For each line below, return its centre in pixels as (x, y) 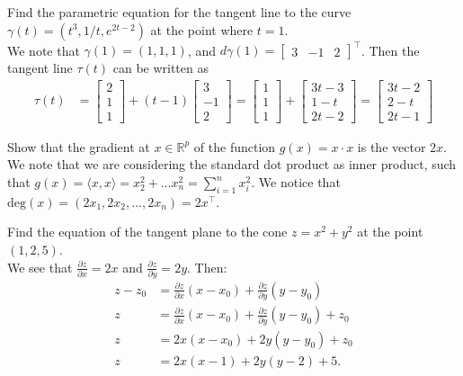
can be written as (160, 68)
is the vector (392, 146)
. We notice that (296, 182)
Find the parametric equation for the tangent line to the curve (179, 12)
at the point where (202, 29)
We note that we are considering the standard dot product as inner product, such (232, 164)
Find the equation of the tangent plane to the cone (147, 232)
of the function (235, 146)
